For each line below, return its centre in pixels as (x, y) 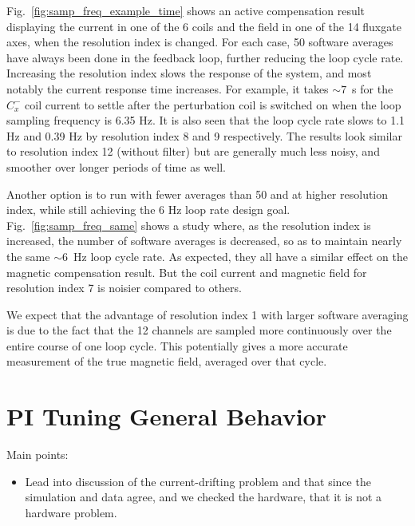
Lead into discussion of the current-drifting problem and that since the (198, 481)
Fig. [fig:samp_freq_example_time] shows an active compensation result (186, 10)
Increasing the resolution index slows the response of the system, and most (189, 73)
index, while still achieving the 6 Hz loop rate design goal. (148, 210)
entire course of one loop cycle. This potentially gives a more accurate (177, 345)
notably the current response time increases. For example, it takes (168, 88)
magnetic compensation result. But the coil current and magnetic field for (187, 272)
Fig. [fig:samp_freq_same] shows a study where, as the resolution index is (189, 225)
